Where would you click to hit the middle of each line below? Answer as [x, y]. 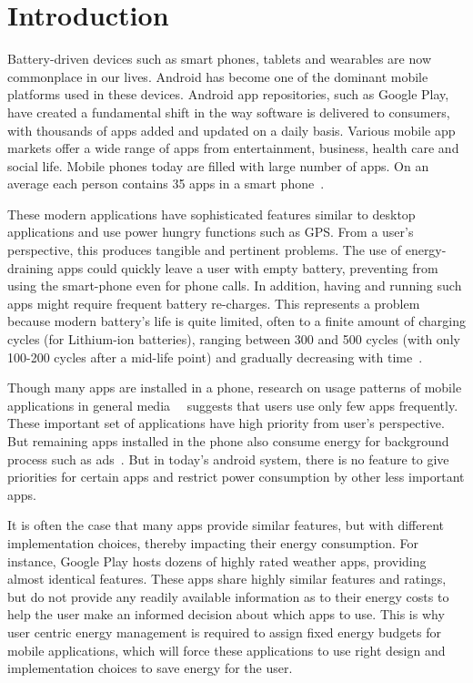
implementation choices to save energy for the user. [150, 668]
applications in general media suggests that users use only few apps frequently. [233, 405]
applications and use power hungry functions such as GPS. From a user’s [211, 232]
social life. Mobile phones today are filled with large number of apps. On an [218, 165]
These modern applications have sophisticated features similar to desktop [211, 214]
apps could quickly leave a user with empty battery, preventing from [248, 267]
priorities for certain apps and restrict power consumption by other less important [236, 477]
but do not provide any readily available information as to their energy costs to [228, 596]
